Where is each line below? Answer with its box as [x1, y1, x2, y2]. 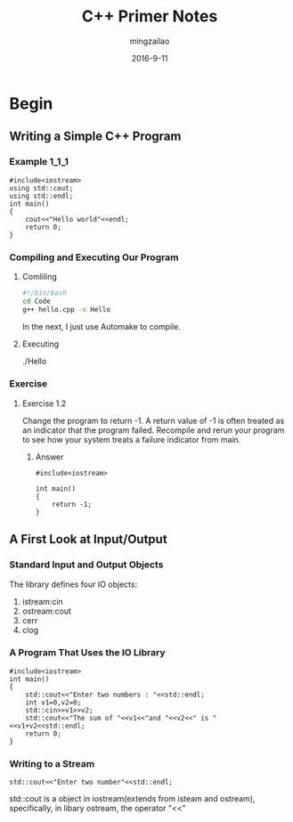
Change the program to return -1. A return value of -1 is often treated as [21, 415, 285, 426]
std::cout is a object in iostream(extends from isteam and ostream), [9, 794, 256, 804]
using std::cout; [9, 183, 74, 192]
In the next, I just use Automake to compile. [21, 321, 181, 331]
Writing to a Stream [9, 757, 95, 769]
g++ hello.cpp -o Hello [21, 305, 111, 313]
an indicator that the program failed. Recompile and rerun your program [21, 425, 285, 435]
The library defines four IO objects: [9, 579, 138, 590]
